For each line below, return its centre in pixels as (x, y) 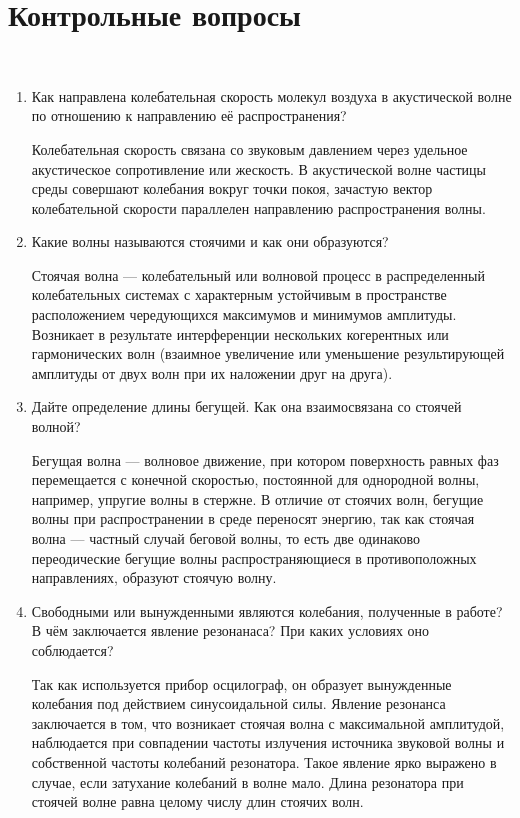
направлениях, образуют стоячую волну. (154, 577)
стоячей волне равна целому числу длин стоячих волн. (197, 801)
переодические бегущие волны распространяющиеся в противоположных (254, 557)
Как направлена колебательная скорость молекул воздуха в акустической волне (271, 95)
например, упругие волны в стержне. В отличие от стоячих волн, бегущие (257, 498)
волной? (56, 426)
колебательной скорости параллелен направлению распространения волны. (258, 207)
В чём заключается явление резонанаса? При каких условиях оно (230, 630)
